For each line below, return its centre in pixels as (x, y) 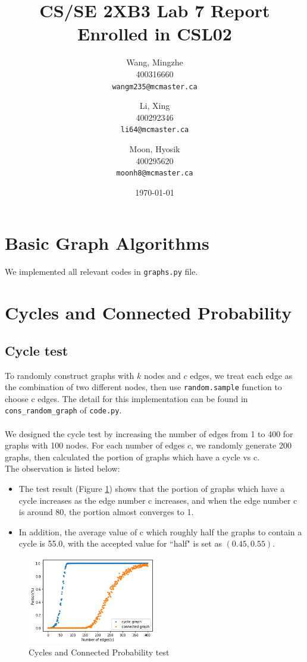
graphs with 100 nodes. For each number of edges (95, 445)
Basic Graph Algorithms (107, 243)
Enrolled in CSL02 (155, 34)
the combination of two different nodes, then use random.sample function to (143, 387)
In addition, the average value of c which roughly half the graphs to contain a (160, 531)
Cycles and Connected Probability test (99, 652)
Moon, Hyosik (155, 149)
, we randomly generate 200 (241, 445)
